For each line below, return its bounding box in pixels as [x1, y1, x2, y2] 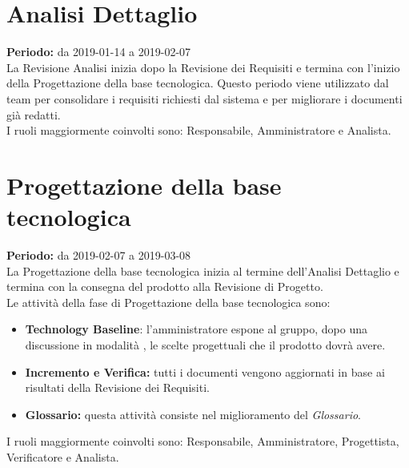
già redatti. [6, 106, 61, 123]
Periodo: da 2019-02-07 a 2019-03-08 [6, 247, 191, 263]
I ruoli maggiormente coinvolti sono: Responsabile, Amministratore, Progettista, [6, 433, 399, 450]
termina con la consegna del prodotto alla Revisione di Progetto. [6, 278, 323, 295]
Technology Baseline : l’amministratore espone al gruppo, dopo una [25, 321, 367, 337]
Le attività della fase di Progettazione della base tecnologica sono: [6, 293, 331, 310]
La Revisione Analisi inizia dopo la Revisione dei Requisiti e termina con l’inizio [6, 58, 400, 75]
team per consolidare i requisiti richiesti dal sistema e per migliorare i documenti [6, 90, 403, 107]
